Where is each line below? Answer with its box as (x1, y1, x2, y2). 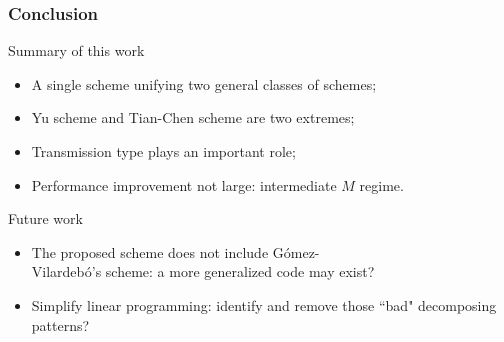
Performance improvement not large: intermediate (31, 174, 337, 195)
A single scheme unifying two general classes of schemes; (31, 73, 377, 94)
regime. (359, 174, 404, 195)
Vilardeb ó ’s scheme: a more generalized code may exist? (31, 261, 375, 282)
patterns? (31, 314, 90, 335)
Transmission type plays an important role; (31, 141, 296, 161)
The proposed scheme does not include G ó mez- (31, 241, 320, 262)
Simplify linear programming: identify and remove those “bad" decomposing (31, 294, 497, 315)
